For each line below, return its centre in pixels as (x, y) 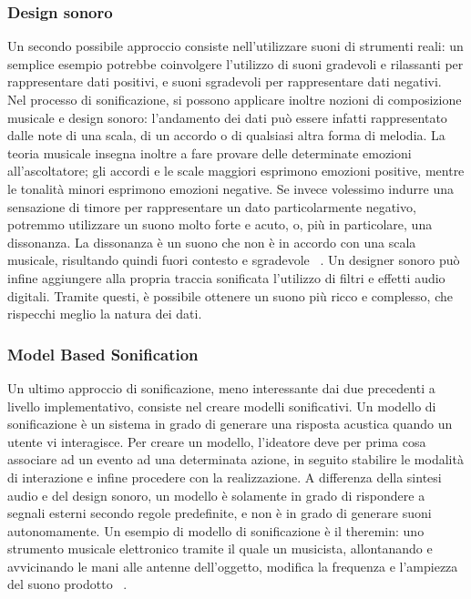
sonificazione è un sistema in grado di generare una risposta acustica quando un (230, 424)
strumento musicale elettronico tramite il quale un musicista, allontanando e (220, 548)
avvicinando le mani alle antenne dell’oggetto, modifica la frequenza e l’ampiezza (233, 566)
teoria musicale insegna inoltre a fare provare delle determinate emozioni (210, 152)
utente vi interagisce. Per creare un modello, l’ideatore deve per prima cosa (217, 441)
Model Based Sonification (103, 354)
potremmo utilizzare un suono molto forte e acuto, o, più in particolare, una (220, 224)
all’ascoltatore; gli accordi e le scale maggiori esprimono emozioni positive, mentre (236, 171)
